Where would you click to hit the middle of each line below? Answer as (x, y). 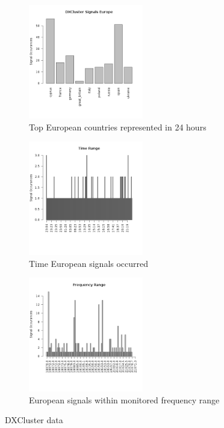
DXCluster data (34, 420)
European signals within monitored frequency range (124, 399)
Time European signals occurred (89, 263)
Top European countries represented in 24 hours (118, 127)
